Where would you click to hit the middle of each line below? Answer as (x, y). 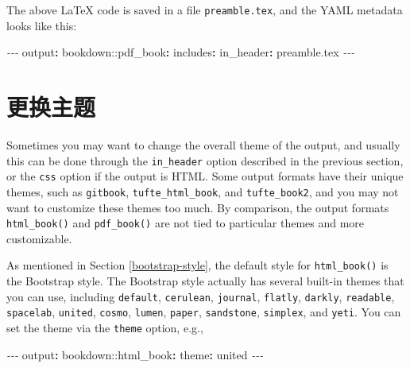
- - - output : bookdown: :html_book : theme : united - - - (135, 354)
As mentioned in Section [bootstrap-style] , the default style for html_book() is (197, 265)
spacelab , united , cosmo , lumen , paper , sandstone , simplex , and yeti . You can (204, 312)
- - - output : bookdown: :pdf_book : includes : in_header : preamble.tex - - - (181, 52)
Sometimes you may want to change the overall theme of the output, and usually (203, 144)
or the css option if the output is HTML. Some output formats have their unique (205, 176)
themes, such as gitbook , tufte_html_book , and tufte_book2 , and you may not (203, 191)
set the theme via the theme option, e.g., (105, 327)
